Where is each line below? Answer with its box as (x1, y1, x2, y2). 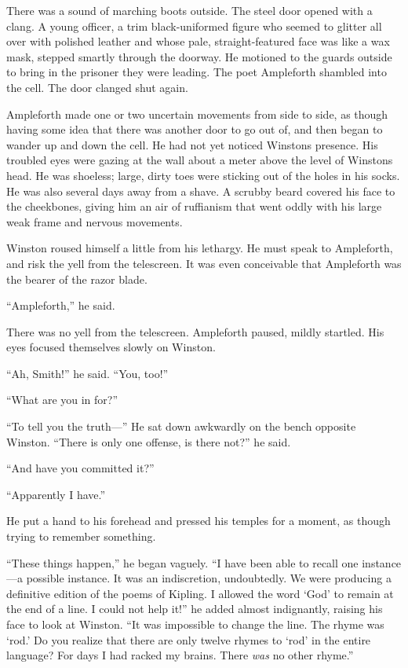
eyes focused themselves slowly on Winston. (6, 339, 216, 355)
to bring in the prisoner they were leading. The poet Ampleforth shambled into (6, 64, 387, 80)
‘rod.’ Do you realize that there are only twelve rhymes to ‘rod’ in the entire (6, 631, 371, 648)
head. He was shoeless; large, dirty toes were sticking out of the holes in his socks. (6, 167, 400, 183)
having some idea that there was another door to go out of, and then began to (6, 121, 383, 138)
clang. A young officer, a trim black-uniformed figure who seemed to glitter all (6, 17, 382, 34)
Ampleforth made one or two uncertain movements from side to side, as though (6, 105, 388, 122)
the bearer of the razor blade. (6, 270, 148, 287)
